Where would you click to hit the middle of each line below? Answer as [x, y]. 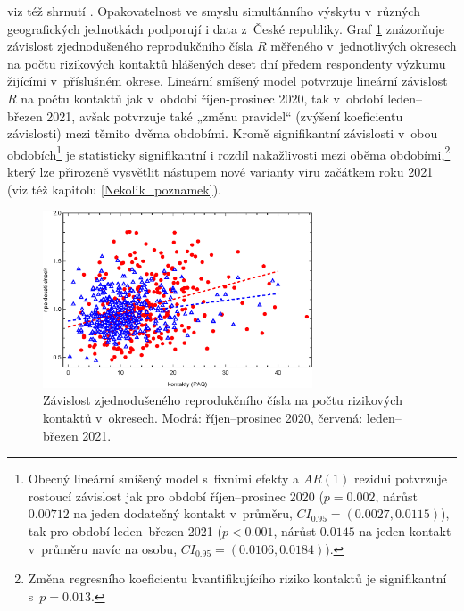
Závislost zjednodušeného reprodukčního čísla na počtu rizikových [223, 400]
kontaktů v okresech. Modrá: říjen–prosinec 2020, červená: [203, 418]
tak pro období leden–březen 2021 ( [125, 531]
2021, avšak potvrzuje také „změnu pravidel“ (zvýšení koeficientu [225, 116]
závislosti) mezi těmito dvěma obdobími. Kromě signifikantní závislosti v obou [223, 133]
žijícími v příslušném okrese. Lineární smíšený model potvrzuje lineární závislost [228, 81]
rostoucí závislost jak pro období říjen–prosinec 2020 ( [176, 495]
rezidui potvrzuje [400, 479]
